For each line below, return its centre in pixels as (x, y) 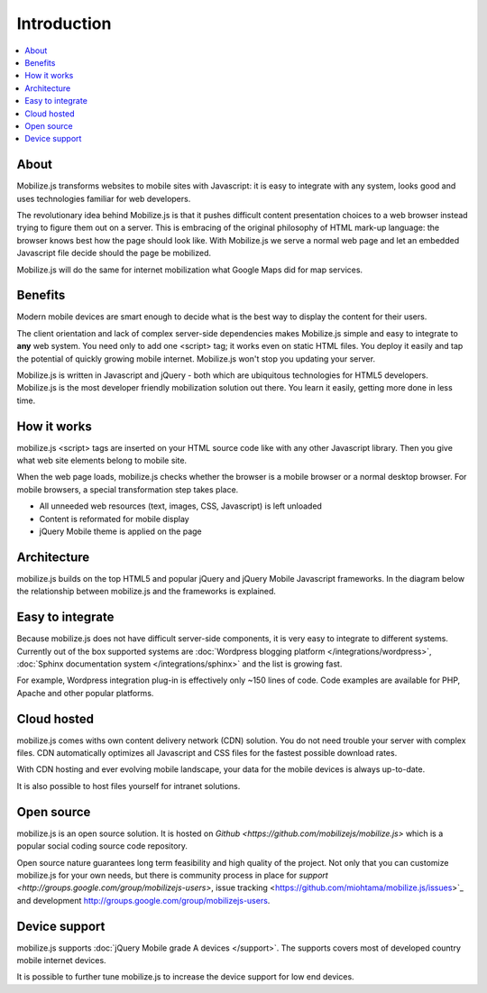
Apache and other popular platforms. (85, 693)
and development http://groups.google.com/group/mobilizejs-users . (143, 900)
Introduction (64, 23)
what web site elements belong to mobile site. (102, 461)
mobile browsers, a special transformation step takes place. (128, 489)
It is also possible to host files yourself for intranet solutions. (129, 786)
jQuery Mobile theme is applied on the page (120, 531)
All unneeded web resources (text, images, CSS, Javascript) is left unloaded (180, 506)
